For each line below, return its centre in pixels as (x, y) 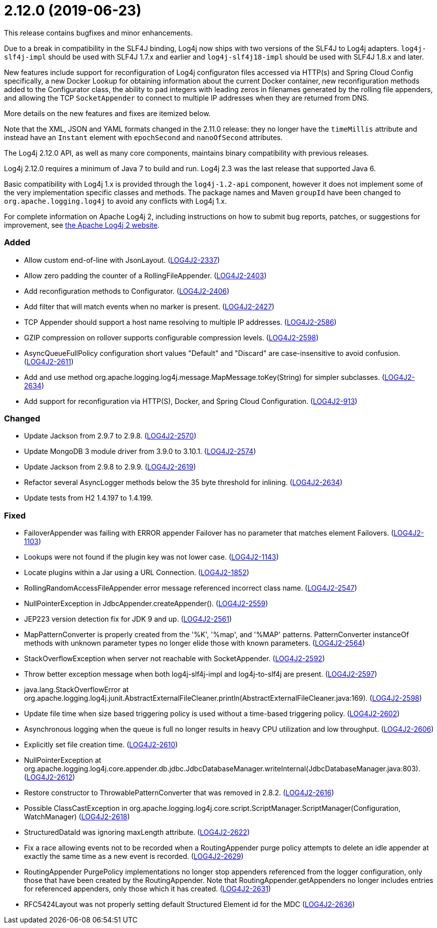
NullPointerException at (63, 760)
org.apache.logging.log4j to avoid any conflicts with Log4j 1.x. (115, 201)
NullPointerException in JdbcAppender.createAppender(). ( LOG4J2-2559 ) (146, 603)
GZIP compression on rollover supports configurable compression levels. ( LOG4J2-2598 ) (171, 337)
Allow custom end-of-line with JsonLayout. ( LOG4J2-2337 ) (122, 260)
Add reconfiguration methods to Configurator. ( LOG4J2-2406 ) (127, 291)
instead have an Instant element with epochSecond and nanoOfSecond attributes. (143, 137)
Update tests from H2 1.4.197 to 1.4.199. (89, 498)
